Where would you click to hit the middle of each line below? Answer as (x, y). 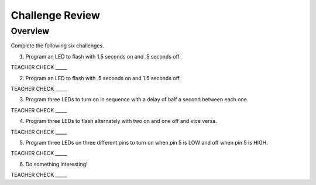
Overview (30, 31)
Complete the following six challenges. (58, 46)
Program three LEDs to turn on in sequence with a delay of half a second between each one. (137, 100)
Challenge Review (56, 15)
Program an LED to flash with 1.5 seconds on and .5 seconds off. (103, 56)
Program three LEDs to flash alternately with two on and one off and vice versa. (121, 121)
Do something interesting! (56, 164)
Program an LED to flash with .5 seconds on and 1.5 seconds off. (103, 78)
